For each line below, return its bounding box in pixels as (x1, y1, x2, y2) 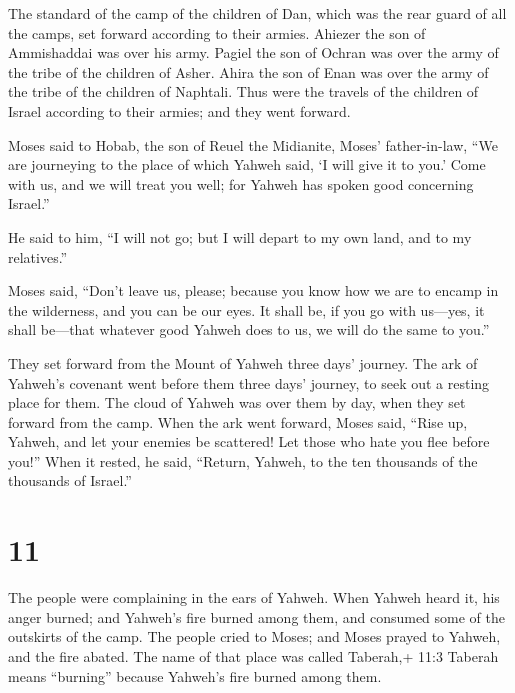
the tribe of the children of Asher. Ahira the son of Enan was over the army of (8, 61, 489, 82)
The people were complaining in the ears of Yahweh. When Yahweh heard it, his (8, 587, 500, 608)
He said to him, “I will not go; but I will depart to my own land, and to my (8, 226, 472, 247)
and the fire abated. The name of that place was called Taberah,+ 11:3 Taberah (8, 645, 499, 666)
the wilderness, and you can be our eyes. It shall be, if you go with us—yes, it (8, 299, 485, 320)
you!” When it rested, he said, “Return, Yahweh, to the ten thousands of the (8, 450, 478, 471)
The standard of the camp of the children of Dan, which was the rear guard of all (8, 3, 507, 23)
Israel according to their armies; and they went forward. (8, 100, 351, 121)
